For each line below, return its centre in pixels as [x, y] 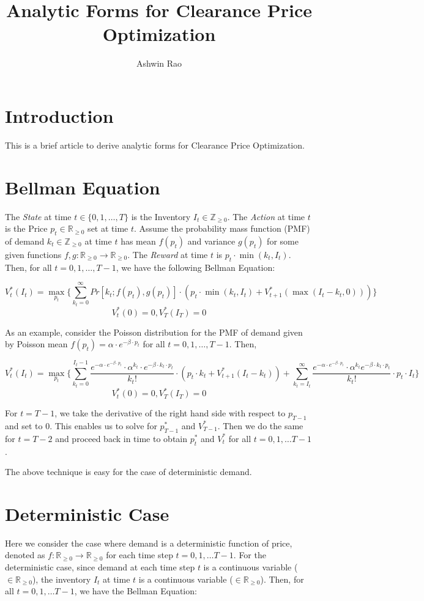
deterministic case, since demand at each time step [100, 567]
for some [283, 241]
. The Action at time [266, 216]
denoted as [25, 555]
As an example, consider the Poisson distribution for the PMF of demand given [154, 332]
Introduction [59, 115]
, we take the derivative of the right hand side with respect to [170, 413]
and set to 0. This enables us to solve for [81, 425]
